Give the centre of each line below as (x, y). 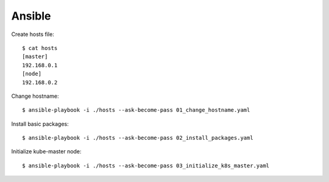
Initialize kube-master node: (46, 151)
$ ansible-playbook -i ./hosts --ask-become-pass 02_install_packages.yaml (138, 138)
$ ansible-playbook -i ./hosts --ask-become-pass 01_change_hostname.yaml (136, 110)
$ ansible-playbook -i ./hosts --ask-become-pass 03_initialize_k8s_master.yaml (146, 166)
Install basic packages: (40, 124)
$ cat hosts (40, 48)
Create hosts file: (33, 34)
